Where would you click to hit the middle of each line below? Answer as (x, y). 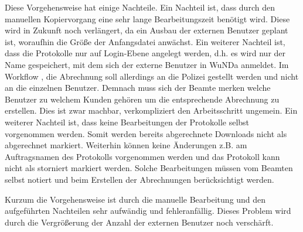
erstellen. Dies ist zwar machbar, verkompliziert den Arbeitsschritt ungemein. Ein (151, 110)
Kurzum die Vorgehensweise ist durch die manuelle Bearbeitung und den (135, 199)
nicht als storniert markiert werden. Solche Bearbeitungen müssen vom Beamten (149, 168)
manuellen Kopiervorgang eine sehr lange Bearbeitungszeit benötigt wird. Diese (147, 18)
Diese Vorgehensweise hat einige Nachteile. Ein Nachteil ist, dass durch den (140, 7)
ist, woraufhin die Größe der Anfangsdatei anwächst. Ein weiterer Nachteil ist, (145, 41)
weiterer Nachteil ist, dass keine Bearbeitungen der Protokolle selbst (127, 122)
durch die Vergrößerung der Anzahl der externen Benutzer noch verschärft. (139, 222)
